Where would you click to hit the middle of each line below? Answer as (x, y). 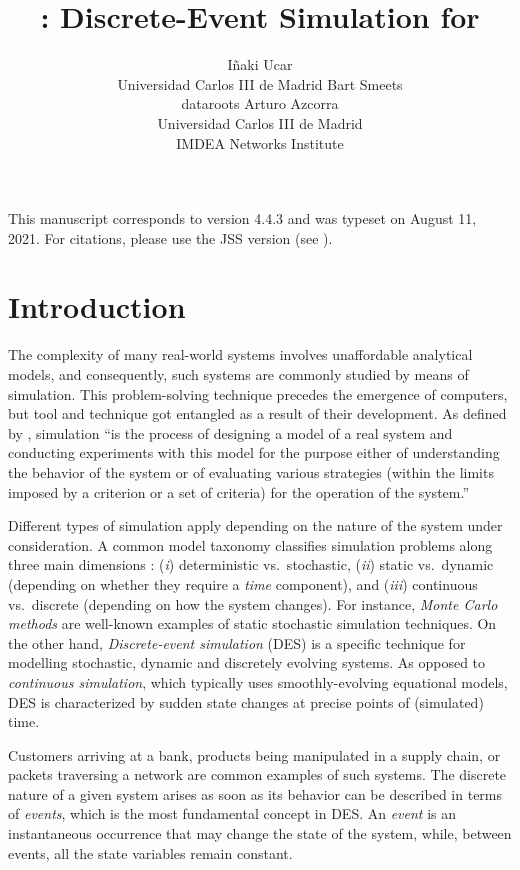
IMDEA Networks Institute (260, 142)
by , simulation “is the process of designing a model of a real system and (230, 432)
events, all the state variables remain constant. (150, 852)
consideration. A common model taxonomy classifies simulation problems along (250, 544)
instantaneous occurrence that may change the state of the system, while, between (260, 833)
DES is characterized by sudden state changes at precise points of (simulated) (246, 701)
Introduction (97, 306)
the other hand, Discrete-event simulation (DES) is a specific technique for (237, 642)
